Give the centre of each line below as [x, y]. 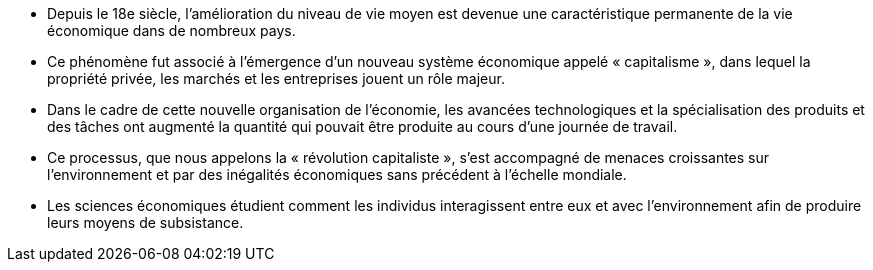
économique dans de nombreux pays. [171, 30]
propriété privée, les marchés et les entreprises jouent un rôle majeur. [276, 78]
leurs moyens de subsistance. [145, 222]
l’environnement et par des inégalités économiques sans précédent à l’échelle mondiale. [337, 174]
